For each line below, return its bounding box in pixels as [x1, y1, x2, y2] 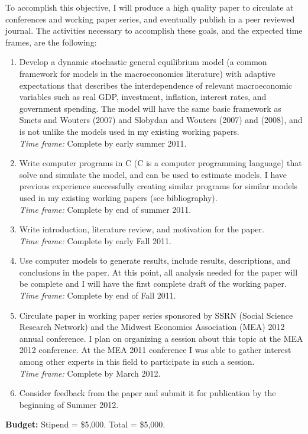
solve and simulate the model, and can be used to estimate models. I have [19, 168, 287, 180]
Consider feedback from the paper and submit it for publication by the [19, 387, 276, 399]
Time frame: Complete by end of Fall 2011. [19, 289, 176, 302]
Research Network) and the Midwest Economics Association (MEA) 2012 [19, 320, 285, 333]
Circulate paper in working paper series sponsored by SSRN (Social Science [19, 309, 293, 321]
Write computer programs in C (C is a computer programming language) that [19, 157, 302, 169]
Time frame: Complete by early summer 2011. [19, 137, 187, 149]
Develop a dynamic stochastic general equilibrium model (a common [19, 56, 267, 68]
